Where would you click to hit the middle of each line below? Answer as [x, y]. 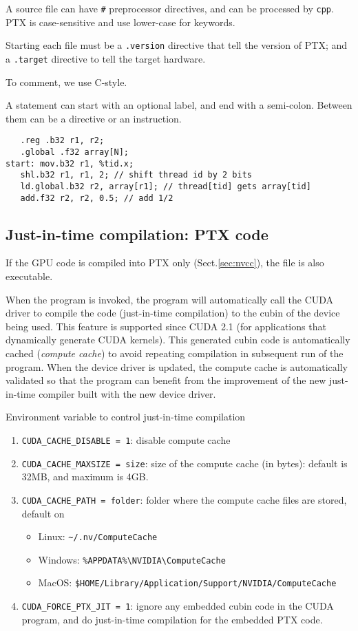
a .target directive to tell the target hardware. [106, 58]
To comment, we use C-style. [66, 82]
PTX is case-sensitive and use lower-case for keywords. [120, 22]
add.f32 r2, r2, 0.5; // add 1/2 [97, 198]
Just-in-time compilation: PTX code [137, 234]
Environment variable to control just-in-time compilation [126, 417]
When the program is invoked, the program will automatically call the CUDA [170, 299]
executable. [29, 276]
